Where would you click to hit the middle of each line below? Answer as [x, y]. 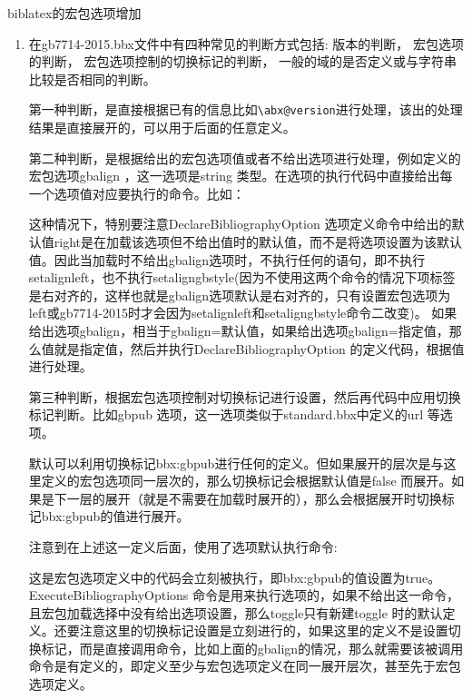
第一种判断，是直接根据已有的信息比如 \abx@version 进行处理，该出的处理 [246, 109]
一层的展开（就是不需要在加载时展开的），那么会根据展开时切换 [254, 498]
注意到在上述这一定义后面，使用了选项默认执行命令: [183, 546]
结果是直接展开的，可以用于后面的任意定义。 [162, 128]
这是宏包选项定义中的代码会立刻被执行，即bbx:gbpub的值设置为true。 [235, 577]
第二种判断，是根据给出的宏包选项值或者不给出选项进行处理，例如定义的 [245, 158]
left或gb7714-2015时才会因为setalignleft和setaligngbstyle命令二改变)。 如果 [243, 313]
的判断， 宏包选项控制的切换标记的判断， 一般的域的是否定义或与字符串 [243, 61]
